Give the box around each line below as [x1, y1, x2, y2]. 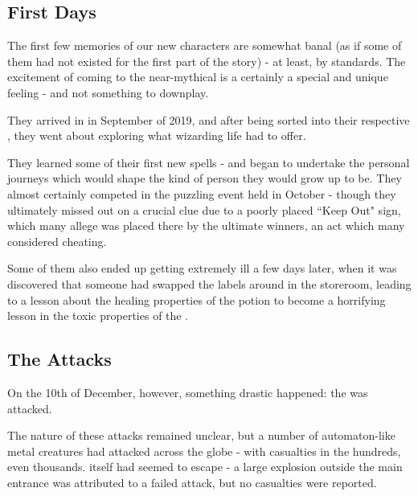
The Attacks [7, 346, 112, 371]
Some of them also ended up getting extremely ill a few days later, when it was [7, 260, 397, 277]
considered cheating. [7, 232, 107, 249]
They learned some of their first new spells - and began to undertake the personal [7, 154, 410, 170]
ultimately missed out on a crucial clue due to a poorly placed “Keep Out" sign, [7, 201, 401, 218]
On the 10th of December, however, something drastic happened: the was [7, 383, 368, 400]
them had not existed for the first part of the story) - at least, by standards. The [7, 52, 406, 69]
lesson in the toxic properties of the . [7, 307, 189, 324]
